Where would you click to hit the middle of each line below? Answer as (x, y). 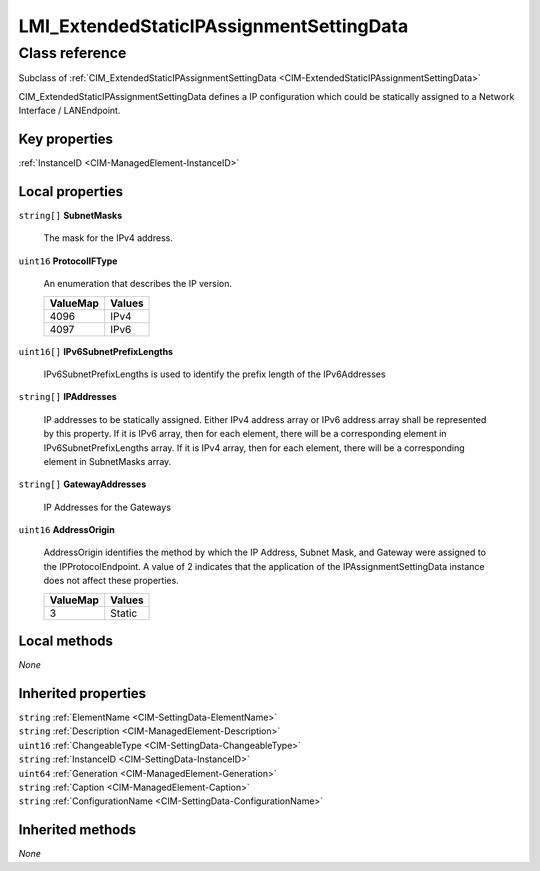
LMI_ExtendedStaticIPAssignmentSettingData (213, 26)
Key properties (66, 138)
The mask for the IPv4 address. (108, 238)
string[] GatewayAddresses (82, 484)
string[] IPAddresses (67, 397)
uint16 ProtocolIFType (68, 261)
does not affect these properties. (111, 581)
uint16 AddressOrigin (66, 530)
